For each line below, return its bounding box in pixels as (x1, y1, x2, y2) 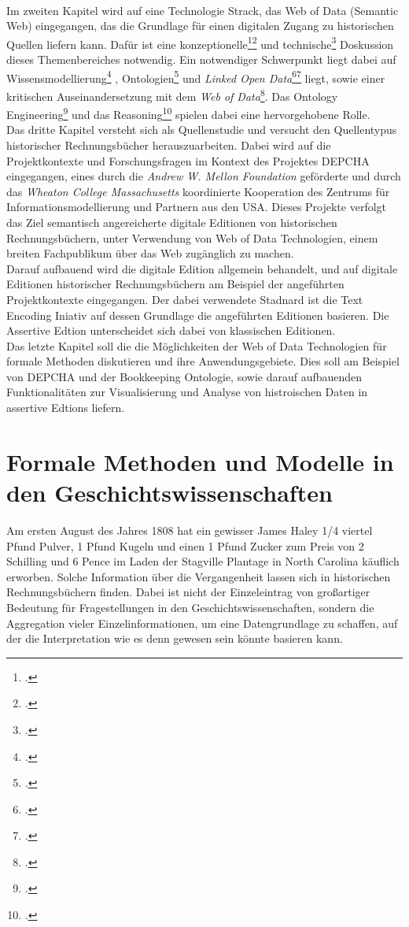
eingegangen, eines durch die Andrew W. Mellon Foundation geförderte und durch (6, 168, 401, 184)
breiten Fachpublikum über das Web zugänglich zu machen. (6, 245, 294, 261)
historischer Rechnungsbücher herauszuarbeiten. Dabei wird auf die (6, 136, 331, 153)
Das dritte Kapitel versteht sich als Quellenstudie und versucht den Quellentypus (6, 121, 397, 138)
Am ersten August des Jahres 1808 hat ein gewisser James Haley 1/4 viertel (6, 521, 373, 538)
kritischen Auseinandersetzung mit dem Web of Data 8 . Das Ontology (6, 85, 338, 104)
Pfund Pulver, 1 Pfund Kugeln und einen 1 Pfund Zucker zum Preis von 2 (6, 537, 364, 554)
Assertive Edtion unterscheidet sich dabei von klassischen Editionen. (6, 322, 336, 339)
